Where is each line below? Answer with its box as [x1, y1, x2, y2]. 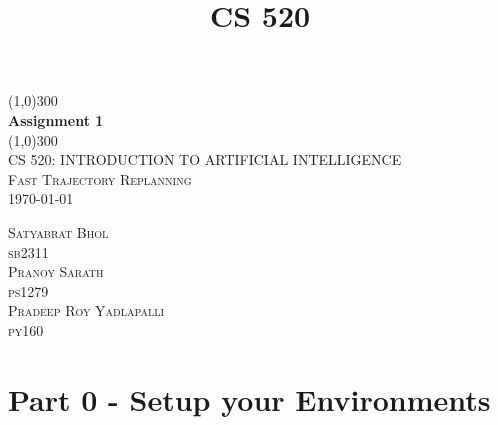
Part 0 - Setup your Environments [8, 378, 491, 419]
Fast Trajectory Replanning [8, 168, 192, 189]
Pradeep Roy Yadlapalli [8, 300, 165, 321]
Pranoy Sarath [8, 261, 104, 282]
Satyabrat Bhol [8, 221, 109, 242]
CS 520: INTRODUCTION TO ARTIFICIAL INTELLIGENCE [8, 149, 402, 170]
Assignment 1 [8, 109, 104, 130]
